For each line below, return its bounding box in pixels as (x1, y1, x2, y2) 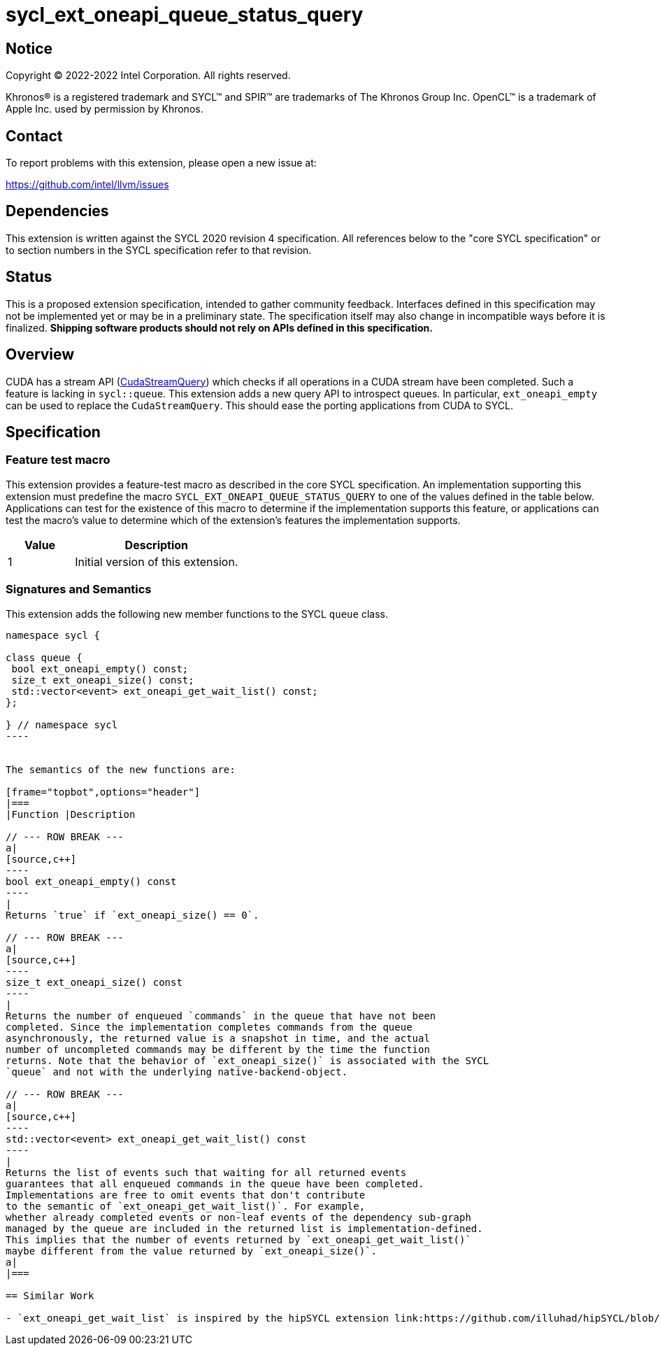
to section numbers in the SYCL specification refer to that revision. (6, 243, 312, 256)
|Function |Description (6, 808, 136, 820)
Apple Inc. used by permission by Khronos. (6, 103, 203, 115)
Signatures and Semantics (6, 582, 152, 597)
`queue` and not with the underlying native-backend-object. (6, 1066, 347, 1077)
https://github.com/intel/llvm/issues (6, 178, 169, 191)
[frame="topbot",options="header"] (6, 786, 201, 798)
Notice (6, 39, 53, 57)
